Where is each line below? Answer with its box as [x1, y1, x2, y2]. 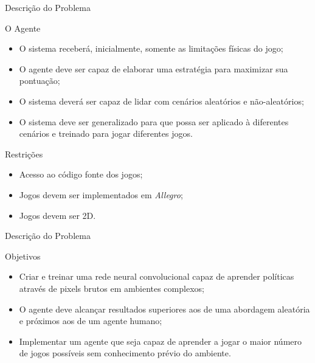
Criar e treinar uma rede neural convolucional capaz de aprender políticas [19, 270, 294, 283]
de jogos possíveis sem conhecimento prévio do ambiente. [19, 347, 231, 359]
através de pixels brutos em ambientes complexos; [19, 282, 204, 294]
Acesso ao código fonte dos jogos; [19, 168, 143, 181]
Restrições [5, 147, 43, 160]
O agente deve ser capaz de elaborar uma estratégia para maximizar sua [19, 62, 288, 75]
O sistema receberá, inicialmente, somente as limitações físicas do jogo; [19, 42, 283, 55]
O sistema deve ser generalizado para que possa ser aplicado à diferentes [19, 115, 289, 128]
